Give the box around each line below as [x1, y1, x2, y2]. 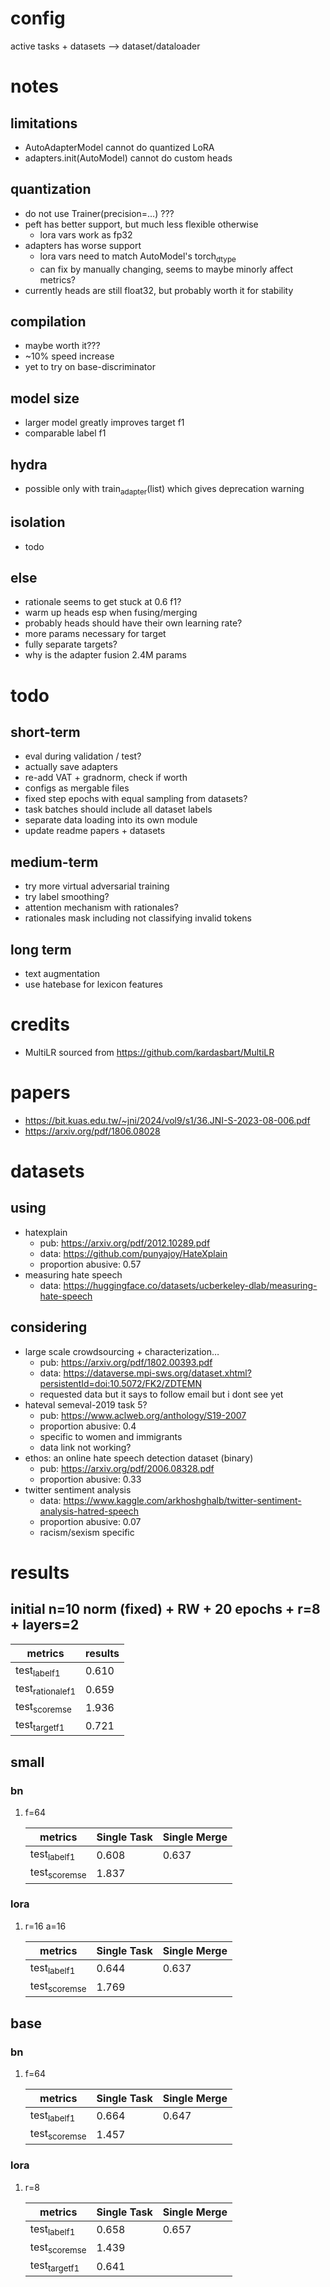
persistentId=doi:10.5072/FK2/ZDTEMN [39, 1377, 202, 1389]
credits [10, 1013, 70, 1036]
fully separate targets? [24, 638, 118, 651]
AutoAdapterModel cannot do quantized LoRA [24, 141, 215, 153]
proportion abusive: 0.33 [39, 1473, 142, 1485]
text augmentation [24, 968, 101, 980]
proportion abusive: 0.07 [39, 1515, 142, 1527]
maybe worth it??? [24, 340, 101, 352]
